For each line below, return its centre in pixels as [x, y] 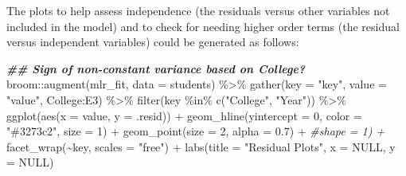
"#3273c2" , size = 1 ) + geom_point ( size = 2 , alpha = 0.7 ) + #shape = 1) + [196, 131]
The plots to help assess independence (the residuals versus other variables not [198, 10]
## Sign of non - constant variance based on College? [156, 68]
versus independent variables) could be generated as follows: [153, 42]
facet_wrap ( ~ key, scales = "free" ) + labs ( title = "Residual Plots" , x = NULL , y [201, 146]
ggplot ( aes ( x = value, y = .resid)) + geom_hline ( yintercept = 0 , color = [184, 115]
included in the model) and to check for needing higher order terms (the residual [203, 26]
